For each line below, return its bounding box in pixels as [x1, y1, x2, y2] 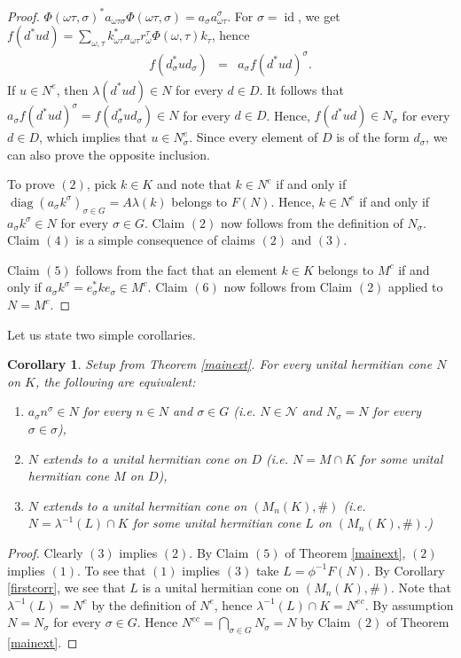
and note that [156, 175, 231, 193]
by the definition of [91, 595, 196, 614]
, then [56, 80, 89, 98]
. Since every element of [189, 128, 318, 146]
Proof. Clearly [7, 544, 83, 562]
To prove [7, 175, 55, 193]
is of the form [336, 128, 410, 146]
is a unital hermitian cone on [142, 578, 300, 597]
